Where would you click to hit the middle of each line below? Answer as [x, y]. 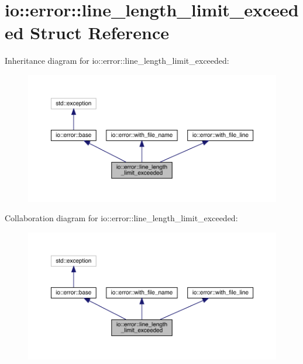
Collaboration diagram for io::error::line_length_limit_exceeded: [121, 218]
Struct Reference [99, 32]
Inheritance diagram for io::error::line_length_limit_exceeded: [117, 61]
